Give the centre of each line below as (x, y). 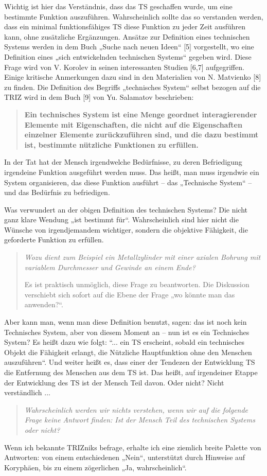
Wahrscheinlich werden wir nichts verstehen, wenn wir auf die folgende (136, 409)
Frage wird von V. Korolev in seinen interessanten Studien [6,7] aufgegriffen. (124, 67)
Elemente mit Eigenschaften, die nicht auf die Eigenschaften (133, 124)
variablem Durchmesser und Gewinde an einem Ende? (110, 267)
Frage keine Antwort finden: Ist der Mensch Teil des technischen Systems (140, 420)
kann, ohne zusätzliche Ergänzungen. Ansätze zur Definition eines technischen (127, 36)
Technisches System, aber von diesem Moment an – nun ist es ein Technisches (127, 332)
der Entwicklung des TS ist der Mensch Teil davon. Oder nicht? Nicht (114, 382)
